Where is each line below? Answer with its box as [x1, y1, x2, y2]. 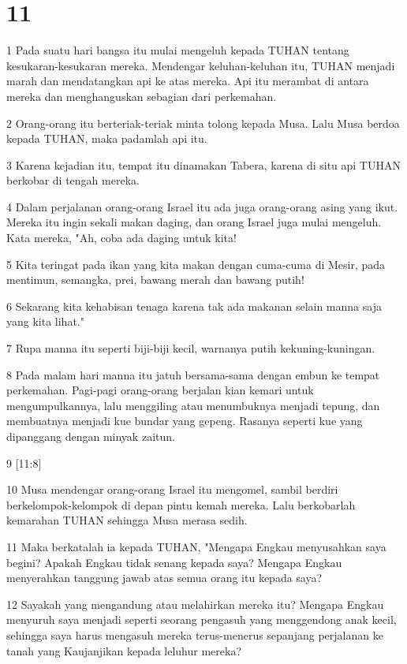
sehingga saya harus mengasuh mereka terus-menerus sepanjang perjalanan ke [6, 626, 383, 643]
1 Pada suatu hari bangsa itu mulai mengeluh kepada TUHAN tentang [6, 42, 349, 58]
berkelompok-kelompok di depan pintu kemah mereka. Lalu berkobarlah [6, 496, 356, 513]
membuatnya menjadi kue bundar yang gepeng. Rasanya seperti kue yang [6, 412, 363, 429]
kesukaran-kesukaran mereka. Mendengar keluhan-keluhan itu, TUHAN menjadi [6, 57, 395, 73]
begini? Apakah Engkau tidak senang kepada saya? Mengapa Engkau [6, 554, 342, 570]
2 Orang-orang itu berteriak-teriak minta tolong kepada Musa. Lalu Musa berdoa [6, 114, 400, 131]
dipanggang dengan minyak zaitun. [6, 428, 175, 444]
